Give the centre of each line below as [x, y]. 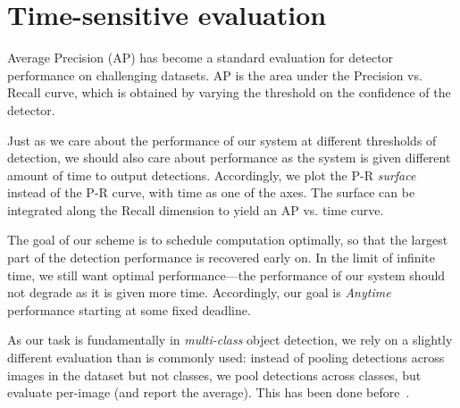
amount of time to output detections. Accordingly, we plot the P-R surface [212, 175]
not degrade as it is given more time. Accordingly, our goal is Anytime [199, 292]
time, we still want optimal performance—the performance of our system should [226, 275]
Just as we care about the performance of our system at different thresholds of [222, 140]
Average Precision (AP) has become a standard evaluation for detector [201, 58]
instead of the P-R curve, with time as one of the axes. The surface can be [211, 192]
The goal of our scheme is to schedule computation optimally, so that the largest [228, 240]
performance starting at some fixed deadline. [129, 309]
